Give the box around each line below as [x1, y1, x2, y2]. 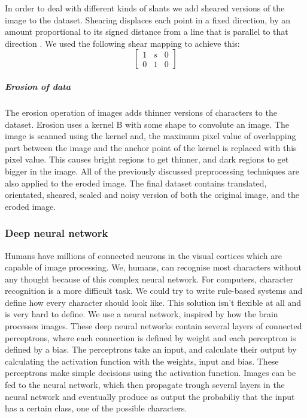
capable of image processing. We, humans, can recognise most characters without [5, 261, 302, 273]
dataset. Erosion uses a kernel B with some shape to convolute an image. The [5, 118, 289, 130]
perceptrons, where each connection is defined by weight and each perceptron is [5, 331, 296, 344]
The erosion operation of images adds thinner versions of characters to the [5, 106, 277, 118]
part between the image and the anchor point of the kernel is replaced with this [5, 141, 297, 154]
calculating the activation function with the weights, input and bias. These [5, 354, 279, 367]
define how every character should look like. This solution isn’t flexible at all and [5, 296, 302, 308]
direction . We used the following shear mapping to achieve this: [5, 37, 240, 49]
